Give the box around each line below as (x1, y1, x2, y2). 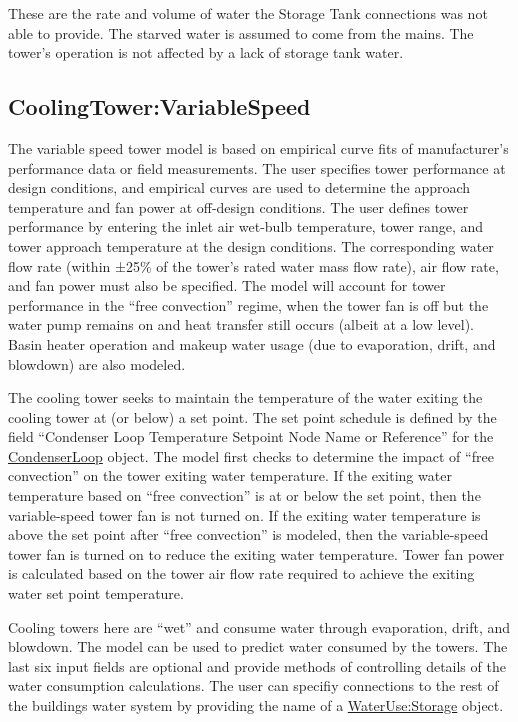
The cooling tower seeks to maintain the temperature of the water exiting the (8, 387, 483, 408)
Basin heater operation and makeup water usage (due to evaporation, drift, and (8, 333, 496, 354)
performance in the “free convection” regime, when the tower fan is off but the (8, 294, 489, 315)
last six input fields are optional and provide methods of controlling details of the (8, 655, 506, 676)
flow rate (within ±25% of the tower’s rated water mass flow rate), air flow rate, (8, 255, 499, 276)
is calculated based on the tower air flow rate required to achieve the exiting (8, 563, 475, 584)
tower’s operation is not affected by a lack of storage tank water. (8, 42, 404, 63)
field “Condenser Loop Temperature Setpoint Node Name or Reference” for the (8, 426, 494, 447)
